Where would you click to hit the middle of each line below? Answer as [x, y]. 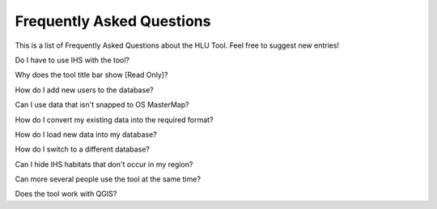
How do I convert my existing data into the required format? [114, 119]
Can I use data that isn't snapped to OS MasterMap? [102, 104]
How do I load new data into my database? [86, 134]
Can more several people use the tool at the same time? [108, 179]
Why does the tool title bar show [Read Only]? [91, 75]
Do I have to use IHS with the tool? [72, 60]
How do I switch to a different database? [82, 149]
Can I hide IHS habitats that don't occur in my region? [104, 164]
